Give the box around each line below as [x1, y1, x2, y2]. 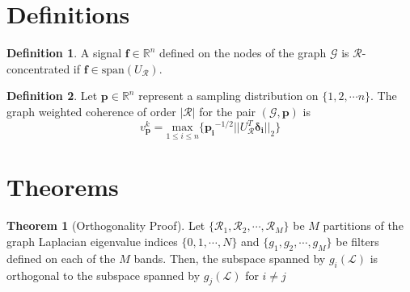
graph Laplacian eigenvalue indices [6, 232, 178, 249]
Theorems [6, 170, 119, 203]
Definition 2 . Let [6, 87, 98, 104]
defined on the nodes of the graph [159, 44, 327, 61]
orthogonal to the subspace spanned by [6, 266, 201, 283]
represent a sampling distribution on [138, 87, 319, 104]
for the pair [199, 102, 256, 119]
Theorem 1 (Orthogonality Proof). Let [6, 217, 205, 234]
